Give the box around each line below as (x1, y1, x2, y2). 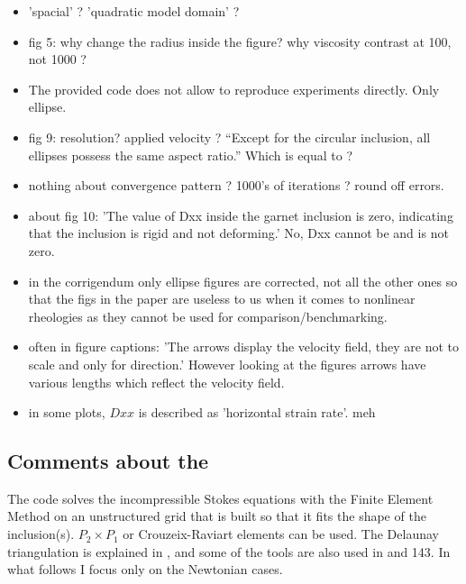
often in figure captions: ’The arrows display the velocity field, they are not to (28, 337, 459, 356)
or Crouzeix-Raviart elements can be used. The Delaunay (123, 525, 439, 543)
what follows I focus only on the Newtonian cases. (7, 560, 283, 579)
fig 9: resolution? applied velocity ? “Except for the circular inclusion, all (28, 127, 431, 146)
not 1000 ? (28, 50, 87, 68)
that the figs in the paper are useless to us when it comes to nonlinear (28, 289, 416, 308)
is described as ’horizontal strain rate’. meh (138, 403, 376, 422)
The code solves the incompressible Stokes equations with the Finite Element (7, 488, 434, 507)
